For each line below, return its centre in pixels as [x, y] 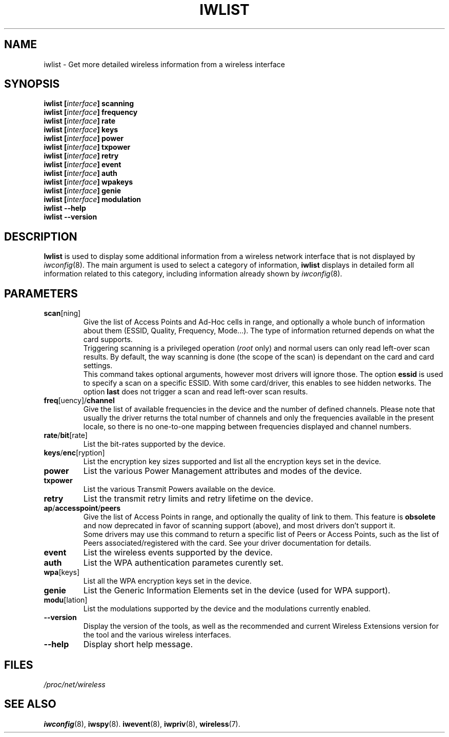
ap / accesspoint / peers [82, 508]
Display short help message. [138, 644]
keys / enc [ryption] [74, 453]
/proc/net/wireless [75, 684]
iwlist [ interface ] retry [81, 156]
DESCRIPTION [41, 236]
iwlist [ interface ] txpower [87, 147]
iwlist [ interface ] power [84, 138]
